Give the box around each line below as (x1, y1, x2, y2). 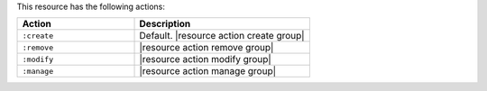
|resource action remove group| (139, 41, 274, 54)
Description (139, 18, 191, 31)
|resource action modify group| (139, 53, 272, 66)
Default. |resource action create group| (139, 30, 306, 42)
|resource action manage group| (139, 65, 277, 77)
